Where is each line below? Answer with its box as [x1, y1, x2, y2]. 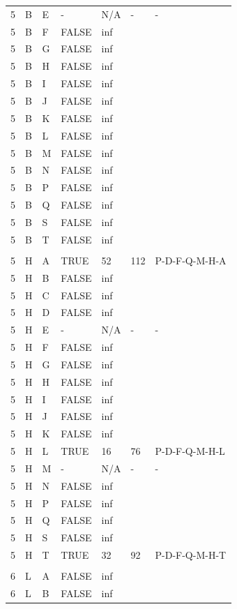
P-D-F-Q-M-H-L [155, 444, 225, 458]
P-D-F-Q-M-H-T [155, 548, 227, 562]
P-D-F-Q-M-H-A [155, 253, 227, 267]
